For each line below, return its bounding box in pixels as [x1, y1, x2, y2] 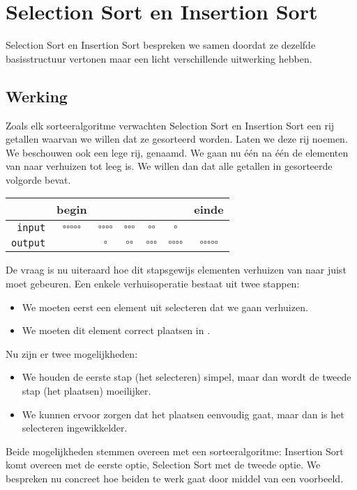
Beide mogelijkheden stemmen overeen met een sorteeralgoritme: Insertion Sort [6, 443, 344, 458]
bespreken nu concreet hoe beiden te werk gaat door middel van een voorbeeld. [6, 471, 344, 486]
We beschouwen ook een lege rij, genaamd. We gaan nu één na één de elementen [6, 145, 349, 159]
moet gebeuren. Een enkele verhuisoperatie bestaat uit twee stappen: [6, 276, 300, 291]
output [11, 237, 46, 249]
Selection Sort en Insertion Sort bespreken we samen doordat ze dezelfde [6, 38, 316, 52]
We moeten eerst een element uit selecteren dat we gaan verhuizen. [22, 299, 308, 314]
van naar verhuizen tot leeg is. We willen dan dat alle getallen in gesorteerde [6, 159, 333, 173]
